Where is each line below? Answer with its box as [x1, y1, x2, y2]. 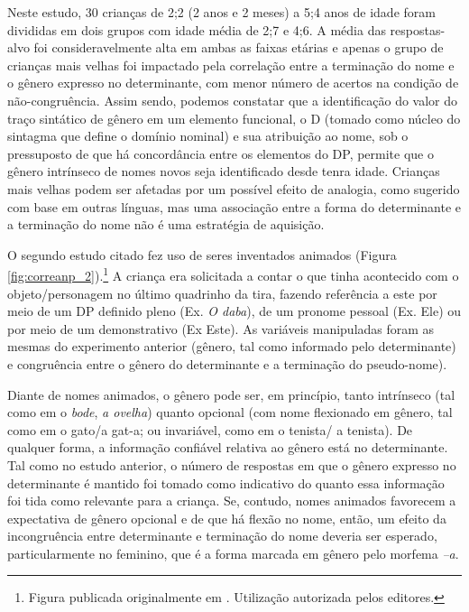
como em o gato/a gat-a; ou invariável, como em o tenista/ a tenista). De [7, 420, 413, 439]
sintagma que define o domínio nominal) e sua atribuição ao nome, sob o [7, 126, 409, 145]
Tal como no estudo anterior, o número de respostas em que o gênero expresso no [7, 455, 456, 474]
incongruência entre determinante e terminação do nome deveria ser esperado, [7, 526, 437, 545]
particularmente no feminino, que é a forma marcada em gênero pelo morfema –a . [7, 543, 459, 562]
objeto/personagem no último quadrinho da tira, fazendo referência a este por [7, 283, 437, 302]
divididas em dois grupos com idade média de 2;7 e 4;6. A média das [7, 20, 386, 39]
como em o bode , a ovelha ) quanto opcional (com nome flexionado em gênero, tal [7, 403, 453, 422]
